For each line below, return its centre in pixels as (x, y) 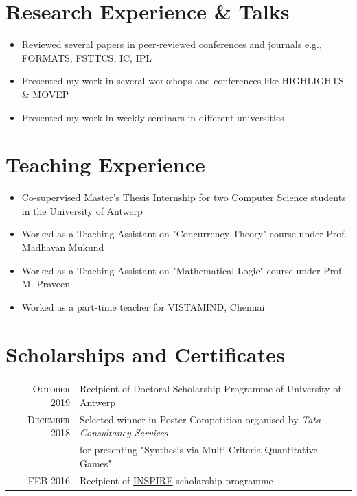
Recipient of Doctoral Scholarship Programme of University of (210, 389)
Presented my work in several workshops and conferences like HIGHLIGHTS (183, 81)
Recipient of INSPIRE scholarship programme (176, 480)
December (48, 419)
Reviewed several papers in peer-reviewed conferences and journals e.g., (172, 44)
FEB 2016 (49, 480)
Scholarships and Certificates (145, 354)
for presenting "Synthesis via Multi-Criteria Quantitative (198, 450)
